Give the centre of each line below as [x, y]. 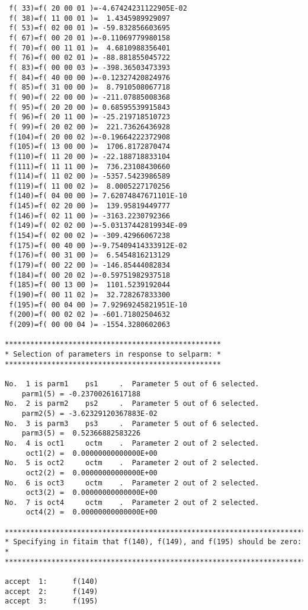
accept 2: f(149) [52, 591]
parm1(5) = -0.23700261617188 [81, 394]
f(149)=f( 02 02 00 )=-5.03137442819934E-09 [98, 226]
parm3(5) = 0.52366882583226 [81, 433]
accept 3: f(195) [52, 601]
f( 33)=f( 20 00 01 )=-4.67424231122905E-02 [98, 8]
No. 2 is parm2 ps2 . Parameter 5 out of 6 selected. [132, 404]
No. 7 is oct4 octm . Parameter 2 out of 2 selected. [132, 502]
